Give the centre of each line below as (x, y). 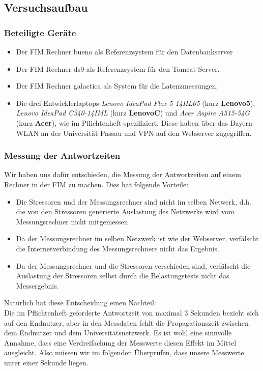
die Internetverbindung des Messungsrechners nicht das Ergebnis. (118, 248)
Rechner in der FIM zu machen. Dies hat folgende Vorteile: (96, 184)
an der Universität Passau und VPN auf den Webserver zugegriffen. (146, 133)
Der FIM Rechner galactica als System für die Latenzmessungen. (117, 86)
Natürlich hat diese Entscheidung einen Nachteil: (80, 303)
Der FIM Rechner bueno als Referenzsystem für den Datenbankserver (124, 51)
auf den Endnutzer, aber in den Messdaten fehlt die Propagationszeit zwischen (126, 322)
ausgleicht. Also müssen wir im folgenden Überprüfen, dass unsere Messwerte (124, 352)
